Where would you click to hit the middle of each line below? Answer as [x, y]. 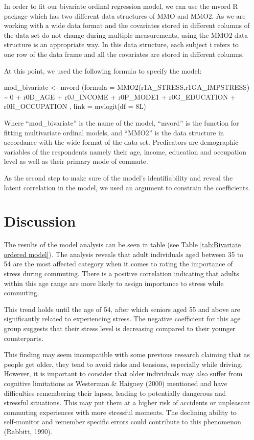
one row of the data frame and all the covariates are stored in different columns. [124, 54]
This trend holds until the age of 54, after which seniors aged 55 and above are [122, 309]
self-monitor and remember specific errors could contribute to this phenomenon [123, 422]
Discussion [40, 221]
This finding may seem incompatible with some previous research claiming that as [127, 354]
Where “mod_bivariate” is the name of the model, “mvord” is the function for [122, 122]
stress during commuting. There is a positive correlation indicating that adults [122, 273]
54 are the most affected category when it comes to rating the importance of [118, 264]
